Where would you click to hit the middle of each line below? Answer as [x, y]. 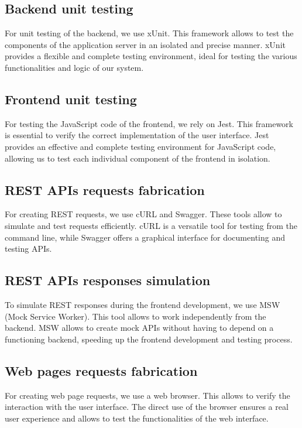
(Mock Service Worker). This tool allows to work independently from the [135, 316]
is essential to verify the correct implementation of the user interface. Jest [137, 135]
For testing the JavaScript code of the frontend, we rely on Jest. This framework [149, 123]
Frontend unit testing [71, 99]
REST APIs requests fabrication [105, 189]
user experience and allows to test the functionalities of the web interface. [137, 418]
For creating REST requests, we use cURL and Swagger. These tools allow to [143, 214]
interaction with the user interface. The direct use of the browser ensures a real [147, 407]
